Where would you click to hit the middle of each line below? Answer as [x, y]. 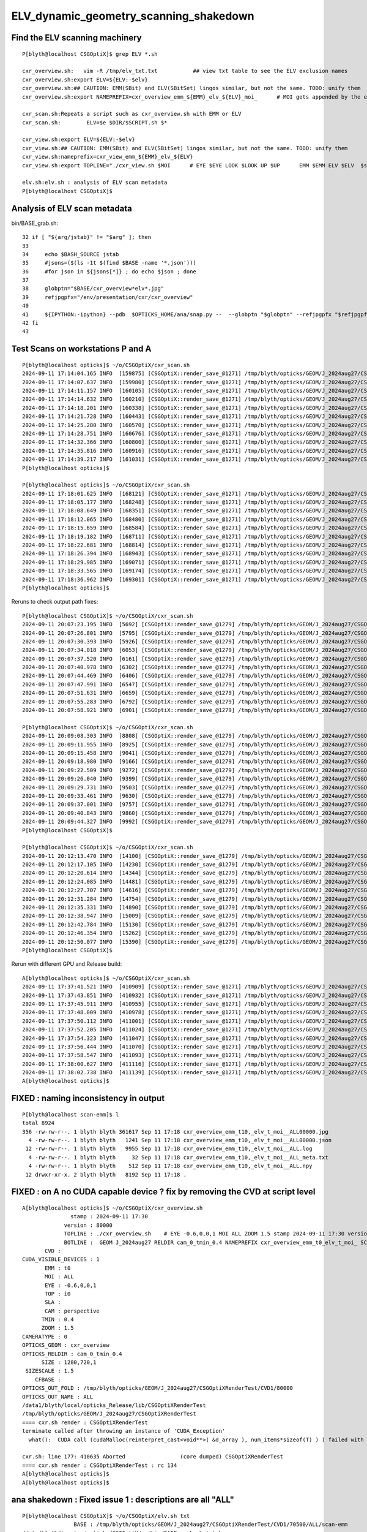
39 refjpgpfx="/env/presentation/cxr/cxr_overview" [108, 297]
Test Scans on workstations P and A [81, 349]
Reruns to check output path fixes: [55, 602]
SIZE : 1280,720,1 [69, 1363]
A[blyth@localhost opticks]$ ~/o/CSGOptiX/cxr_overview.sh [113, 1208]
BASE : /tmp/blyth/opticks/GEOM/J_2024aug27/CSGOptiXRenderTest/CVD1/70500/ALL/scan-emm [211, 1525]
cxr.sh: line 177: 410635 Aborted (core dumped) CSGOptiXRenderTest [153, 1457]
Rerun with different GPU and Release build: [67, 964]
